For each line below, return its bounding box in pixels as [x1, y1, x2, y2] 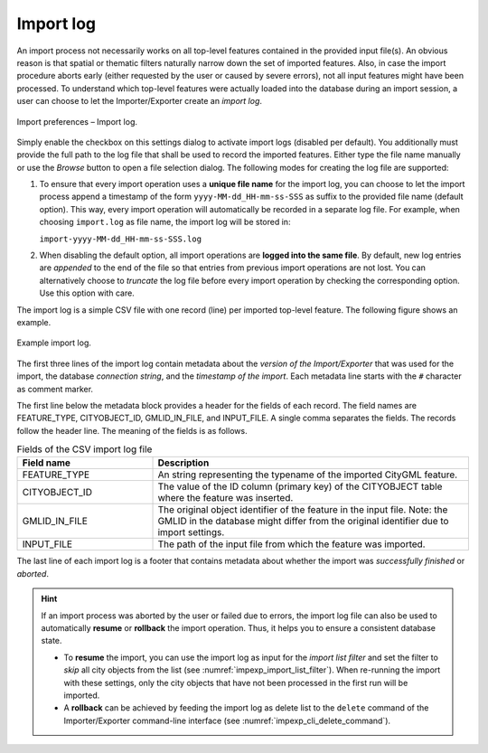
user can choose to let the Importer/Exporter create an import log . [16, 96, 262, 107]
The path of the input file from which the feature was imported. [157, 538, 426, 551]
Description [157, 457, 210, 469]
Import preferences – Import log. [16, 116, 138, 127]
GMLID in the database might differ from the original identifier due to [157, 515, 449, 528]
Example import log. [16, 337, 92, 348]
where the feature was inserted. [157, 492, 294, 504]
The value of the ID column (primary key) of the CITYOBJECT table [157, 480, 443, 493]
